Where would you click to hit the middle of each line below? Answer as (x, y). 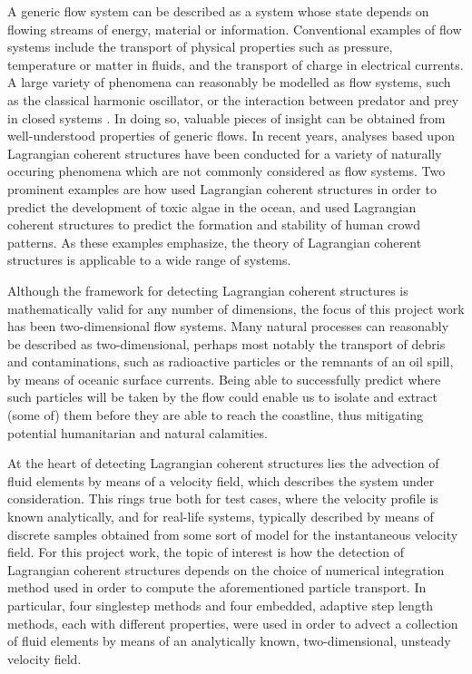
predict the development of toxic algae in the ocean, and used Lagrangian (212, 206)
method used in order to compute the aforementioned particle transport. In (217, 587)
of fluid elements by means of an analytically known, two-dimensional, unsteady (229, 641)
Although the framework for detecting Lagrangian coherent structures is (208, 290)
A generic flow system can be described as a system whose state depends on (218, 11)
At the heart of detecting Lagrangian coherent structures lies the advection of (223, 463)
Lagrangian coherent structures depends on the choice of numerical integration (226, 569)
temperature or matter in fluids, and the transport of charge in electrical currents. (236, 64)
